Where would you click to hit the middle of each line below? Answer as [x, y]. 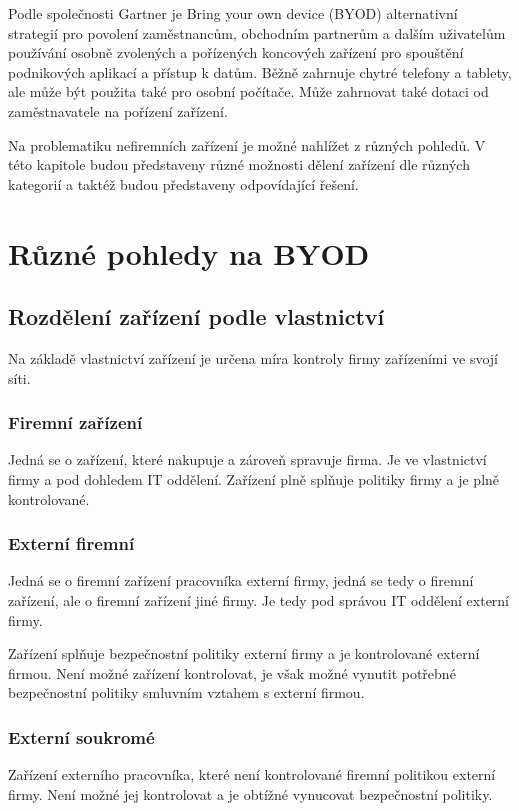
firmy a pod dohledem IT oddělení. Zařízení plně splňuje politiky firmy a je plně [254, 478]
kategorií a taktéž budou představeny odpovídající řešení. [183, 183]
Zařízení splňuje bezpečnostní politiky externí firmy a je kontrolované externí [244, 653]
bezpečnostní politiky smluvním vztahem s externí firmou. [186, 692]
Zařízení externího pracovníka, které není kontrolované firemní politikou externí [252, 774]
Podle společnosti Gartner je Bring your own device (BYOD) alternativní [233, 13]
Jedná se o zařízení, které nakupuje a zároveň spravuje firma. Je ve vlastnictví [247, 459]
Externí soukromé [81, 736]
